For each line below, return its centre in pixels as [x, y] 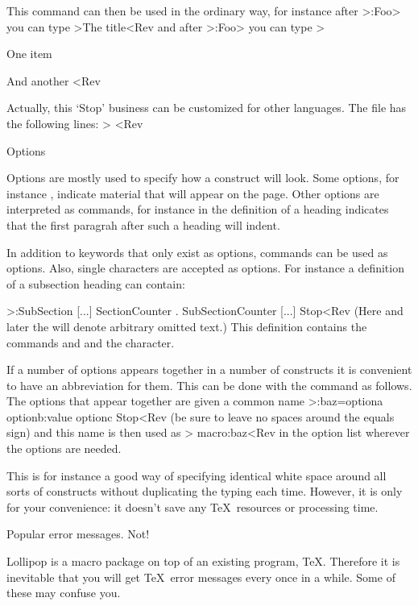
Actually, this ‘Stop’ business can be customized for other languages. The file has [207, 108]
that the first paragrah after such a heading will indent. [143, 224]
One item [29, 54]
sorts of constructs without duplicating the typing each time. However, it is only [205, 491]
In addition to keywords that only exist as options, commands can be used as [197, 252]
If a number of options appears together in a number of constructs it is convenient [209, 369]
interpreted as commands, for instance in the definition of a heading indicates [198, 209]
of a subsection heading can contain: [96, 283]
